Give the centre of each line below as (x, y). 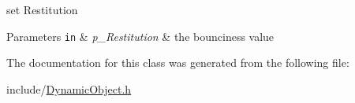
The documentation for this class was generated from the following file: (178, 63)
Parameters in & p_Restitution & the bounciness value (140, 36)
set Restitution (42, 9)
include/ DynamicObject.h (69, 88)
